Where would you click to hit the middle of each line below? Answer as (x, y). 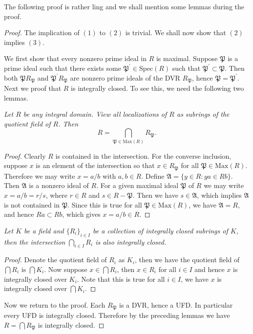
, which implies (219, 195)
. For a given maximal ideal (137, 185)
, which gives (81, 214)
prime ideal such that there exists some (63, 68)
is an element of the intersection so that (95, 165)
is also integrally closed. (131, 241)
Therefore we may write (40, 176)
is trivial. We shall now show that (176, 32)
